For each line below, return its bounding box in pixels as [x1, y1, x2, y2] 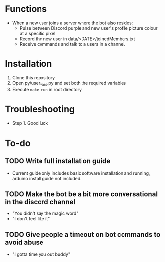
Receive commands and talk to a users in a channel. [19, 41, 126, 47]
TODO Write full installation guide [5, 157, 111, 165]
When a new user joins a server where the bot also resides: [12, 20, 133, 26]
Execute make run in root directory [12, 86, 82, 92]
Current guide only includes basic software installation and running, [12, 170, 150, 176]
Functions [5, 3, 47, 15]
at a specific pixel [19, 30, 56, 36]
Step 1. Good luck [12, 120, 48, 126]
